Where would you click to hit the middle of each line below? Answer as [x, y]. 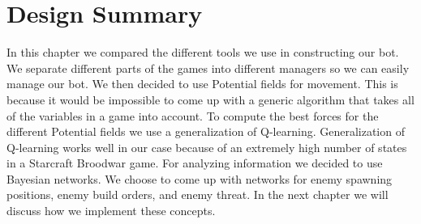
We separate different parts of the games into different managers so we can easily [208, 68]
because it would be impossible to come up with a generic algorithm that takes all [210, 99]
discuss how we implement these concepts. [111, 211]
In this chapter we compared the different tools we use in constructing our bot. [203, 52]
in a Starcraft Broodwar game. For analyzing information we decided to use [195, 163]
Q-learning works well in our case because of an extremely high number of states [207, 147]
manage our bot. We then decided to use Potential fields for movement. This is [202, 84]
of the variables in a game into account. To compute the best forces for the [193, 115]
